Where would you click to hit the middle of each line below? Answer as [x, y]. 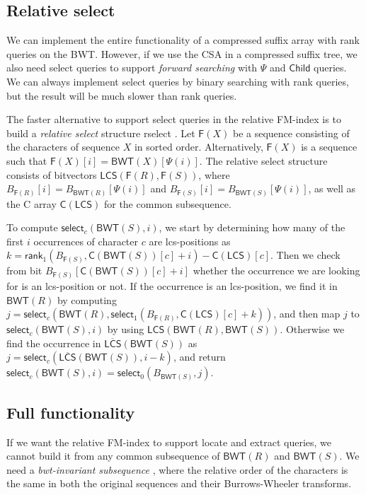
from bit [24, 270]
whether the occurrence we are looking [276, 270]
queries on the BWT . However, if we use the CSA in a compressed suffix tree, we [182, 53]
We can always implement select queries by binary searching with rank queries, [178, 81]
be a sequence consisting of [291, 133]
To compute [32, 227]
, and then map [307, 314]
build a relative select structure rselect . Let [101, 133]
